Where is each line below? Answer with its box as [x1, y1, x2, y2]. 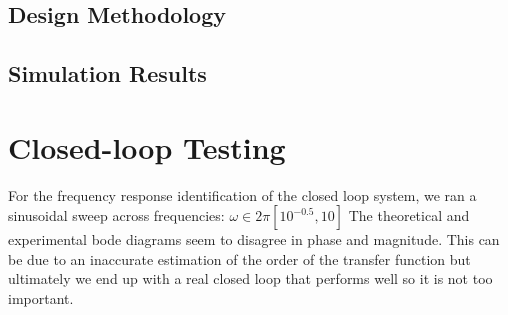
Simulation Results [8, 58, 207, 89]
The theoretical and [348, 205, 470, 226]
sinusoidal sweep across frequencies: [8, 205, 225, 226]
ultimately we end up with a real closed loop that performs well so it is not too [8, 268, 493, 289]
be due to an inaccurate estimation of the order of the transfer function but [8, 248, 471, 269]
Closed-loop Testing [8, 126, 286, 167]
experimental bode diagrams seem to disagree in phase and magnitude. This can [8, 229, 500, 250]
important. [8, 288, 74, 309]
